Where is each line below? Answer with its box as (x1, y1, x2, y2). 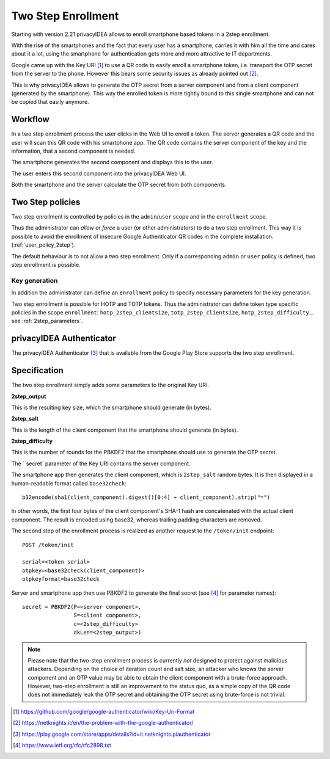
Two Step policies (11, 197, 81, 207)
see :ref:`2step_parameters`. (11, 318, 83, 325)
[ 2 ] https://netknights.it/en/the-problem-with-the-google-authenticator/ (13, 719, 194, 727)
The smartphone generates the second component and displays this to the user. (11, 159, 213, 166)
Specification (11, 365, 64, 376)
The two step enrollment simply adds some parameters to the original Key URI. (11, 382, 209, 389)
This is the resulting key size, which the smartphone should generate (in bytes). (11, 404, 212, 411)
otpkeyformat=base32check (22, 576, 100, 583)
